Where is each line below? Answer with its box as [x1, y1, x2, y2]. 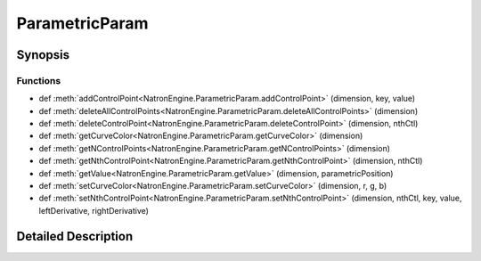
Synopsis [16, 47, 70, 62]
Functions [16, 74, 61, 86]
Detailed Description [16, 228, 134, 244]
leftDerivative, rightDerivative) [38, 205, 149, 216]
